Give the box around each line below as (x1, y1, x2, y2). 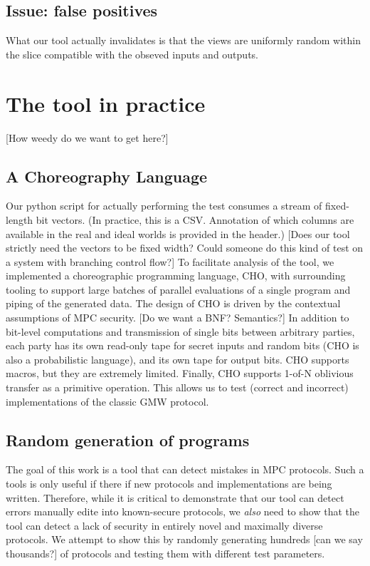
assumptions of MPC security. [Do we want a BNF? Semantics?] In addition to (6, 310, 349, 325)
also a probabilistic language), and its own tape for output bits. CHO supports (6, 351, 349, 366)
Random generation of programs (6, 428, 250, 451)
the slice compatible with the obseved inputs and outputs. (6, 46, 258, 61)
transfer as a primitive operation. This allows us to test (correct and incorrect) (6, 380, 349, 395)
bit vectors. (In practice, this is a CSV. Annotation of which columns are (36, 212, 354, 227)
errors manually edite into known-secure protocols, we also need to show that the (6, 504, 359, 519)
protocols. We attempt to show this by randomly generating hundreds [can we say (6, 532, 363, 547)
